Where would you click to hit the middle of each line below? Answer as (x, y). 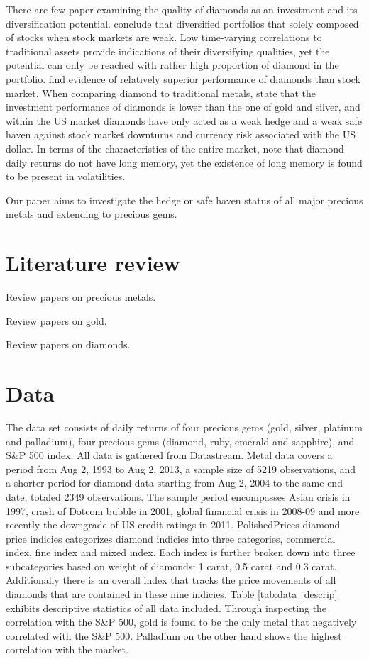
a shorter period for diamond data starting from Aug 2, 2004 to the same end (174, 483)
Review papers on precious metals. (81, 297)
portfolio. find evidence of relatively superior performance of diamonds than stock (183, 78)
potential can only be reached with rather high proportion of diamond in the (172, 65)
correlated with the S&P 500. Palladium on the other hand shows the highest (174, 635)
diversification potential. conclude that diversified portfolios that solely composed (182, 23)
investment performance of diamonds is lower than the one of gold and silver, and (183, 107)
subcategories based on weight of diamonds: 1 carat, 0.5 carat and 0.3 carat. (171, 566)
